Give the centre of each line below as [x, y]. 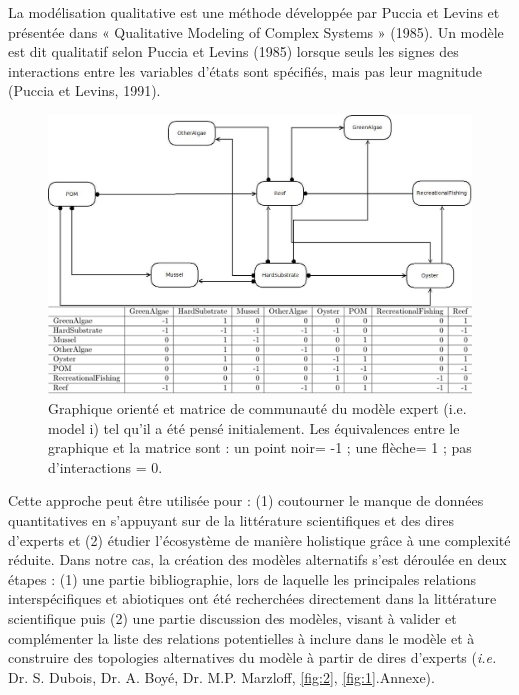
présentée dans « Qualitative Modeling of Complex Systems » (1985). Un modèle [256, 31]
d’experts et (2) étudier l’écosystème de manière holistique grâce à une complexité [259, 539]
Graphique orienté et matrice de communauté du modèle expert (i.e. [257, 408]
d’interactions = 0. [105, 466]
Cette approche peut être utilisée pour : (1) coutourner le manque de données [246, 500]
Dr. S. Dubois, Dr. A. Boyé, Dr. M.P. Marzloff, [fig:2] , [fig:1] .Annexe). [221, 676]
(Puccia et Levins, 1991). [84, 90]
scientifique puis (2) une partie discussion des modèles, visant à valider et [232, 617]
